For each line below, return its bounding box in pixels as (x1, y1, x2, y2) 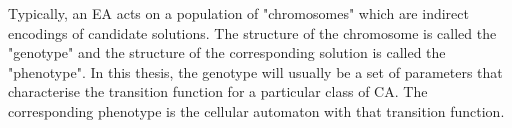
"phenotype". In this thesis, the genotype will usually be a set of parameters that (8, 61, 503, 82)
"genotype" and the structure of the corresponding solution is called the (8, 42, 446, 63)
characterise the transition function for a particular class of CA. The (8, 81, 428, 102)
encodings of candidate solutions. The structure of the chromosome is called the (8, 22, 497, 43)
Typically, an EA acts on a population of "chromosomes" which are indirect (8, 3, 469, 23)
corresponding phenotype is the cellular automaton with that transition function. (8, 100, 505, 121)
